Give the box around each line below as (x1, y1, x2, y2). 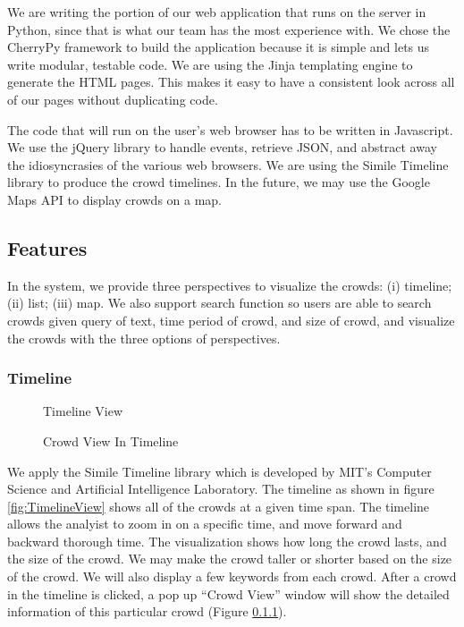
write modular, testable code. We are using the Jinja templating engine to (7, 55, 413, 73)
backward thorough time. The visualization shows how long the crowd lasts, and (7, 531, 447, 550)
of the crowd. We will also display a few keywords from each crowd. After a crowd (7, 567, 457, 586)
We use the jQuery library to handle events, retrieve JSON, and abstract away (7, 138, 437, 157)
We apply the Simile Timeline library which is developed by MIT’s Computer (7, 462, 432, 480)
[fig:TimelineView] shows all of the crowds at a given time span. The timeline (7, 496, 430, 515)
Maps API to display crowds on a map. (7, 190, 223, 208)
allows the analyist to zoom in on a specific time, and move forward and (7, 514, 402, 533)
